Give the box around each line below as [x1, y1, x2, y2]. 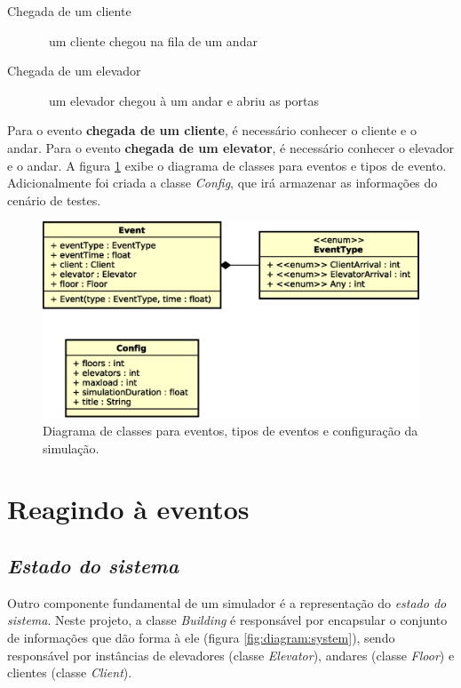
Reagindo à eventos [7, 491, 250, 527]
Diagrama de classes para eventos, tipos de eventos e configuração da [43, 421, 418, 440]
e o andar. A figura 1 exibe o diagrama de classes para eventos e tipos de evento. [7, 156, 447, 174]
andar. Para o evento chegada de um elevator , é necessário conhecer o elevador [7, 138, 454, 156]
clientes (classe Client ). [7, 663, 132, 682]
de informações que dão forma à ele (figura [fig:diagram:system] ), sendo [7, 628, 395, 646]
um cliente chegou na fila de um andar [48, 31, 258, 50]
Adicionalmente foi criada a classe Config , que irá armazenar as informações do [7, 173, 438, 192]
